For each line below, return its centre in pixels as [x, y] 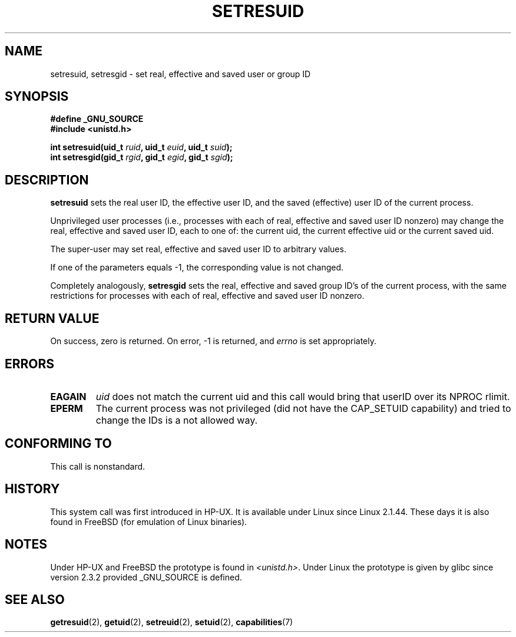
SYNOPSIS [37, 97]
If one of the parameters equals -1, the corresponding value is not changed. [197, 268]
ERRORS [30, 364]
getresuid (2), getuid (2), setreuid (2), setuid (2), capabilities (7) [172, 622]
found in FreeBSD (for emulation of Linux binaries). [149, 522]
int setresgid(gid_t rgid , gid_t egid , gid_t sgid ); [142, 157]
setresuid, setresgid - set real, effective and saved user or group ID [181, 74]
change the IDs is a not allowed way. [177, 420]
